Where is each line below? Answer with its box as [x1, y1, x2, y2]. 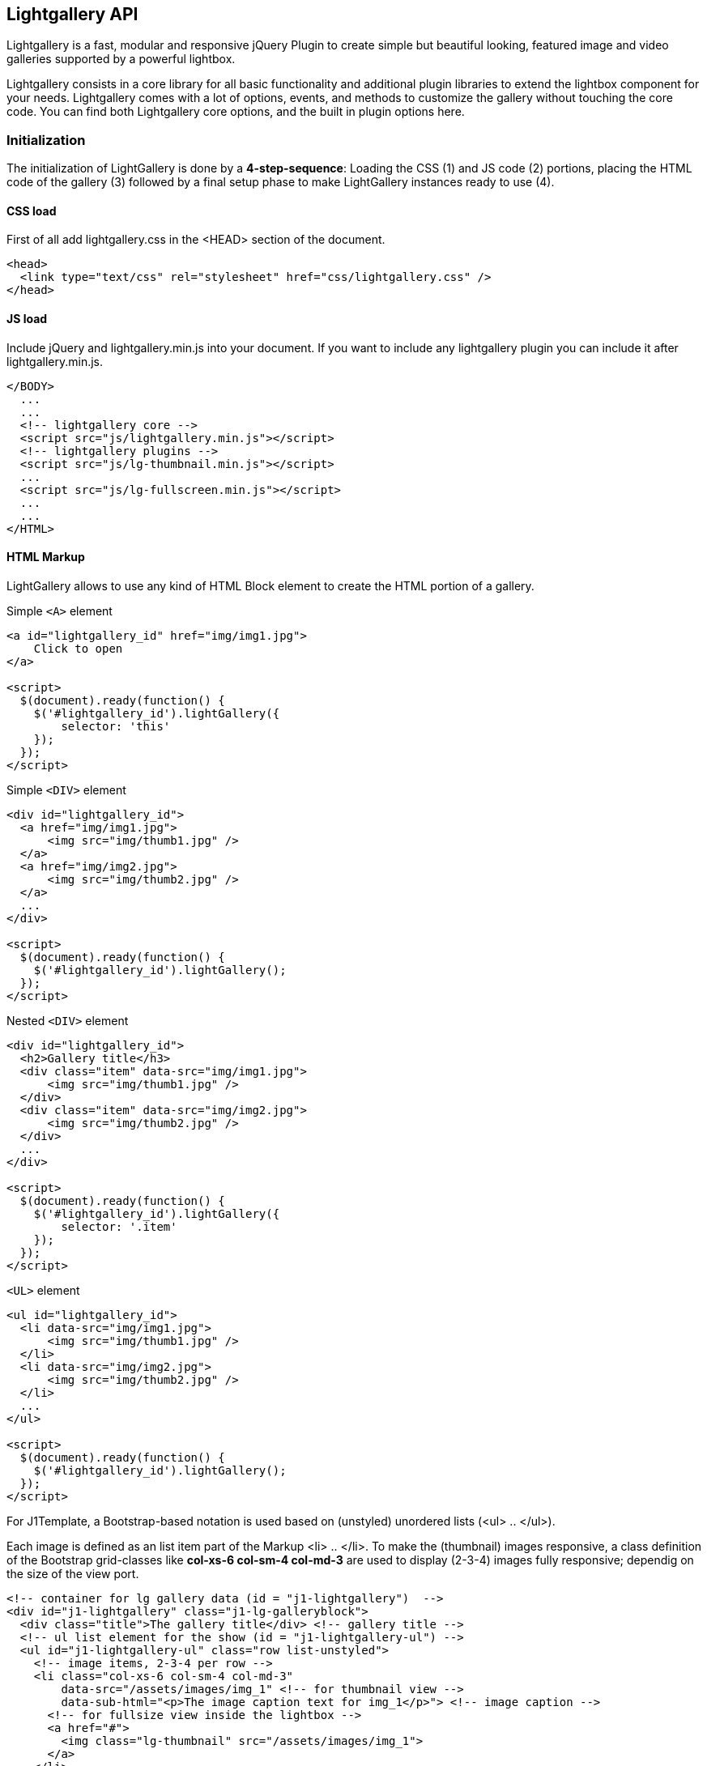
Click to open [33, 641, 123, 655]
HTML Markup [6, 550, 85, 564]
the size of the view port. [6, 1566, 139, 1581]
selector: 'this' [61, 719, 171, 733]
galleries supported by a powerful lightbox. [6, 52, 236, 66]
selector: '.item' [61, 1219, 177, 1233]
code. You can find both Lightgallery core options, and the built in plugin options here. [6, 104, 465, 119]
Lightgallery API [6, 4, 138, 24]
